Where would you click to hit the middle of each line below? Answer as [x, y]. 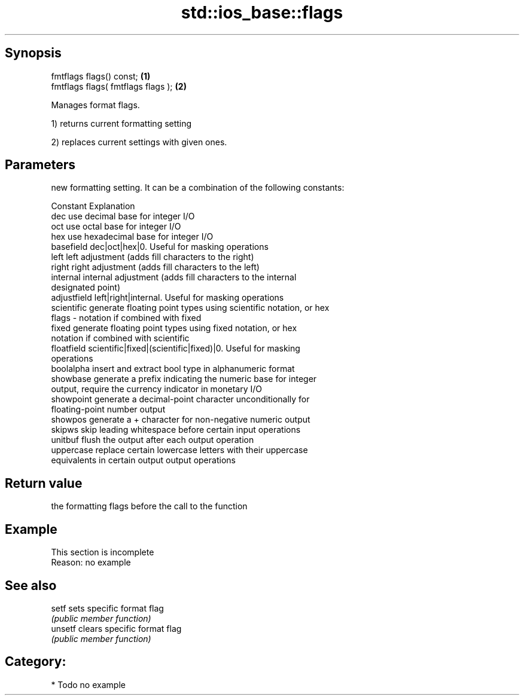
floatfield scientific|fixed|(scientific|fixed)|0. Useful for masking [176, 349]
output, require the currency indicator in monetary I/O [157, 389]
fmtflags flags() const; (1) [101, 76]
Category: [36, 662]
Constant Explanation [93, 206]
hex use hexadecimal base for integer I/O [132, 237]
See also [31, 585]
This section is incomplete [103, 552]
